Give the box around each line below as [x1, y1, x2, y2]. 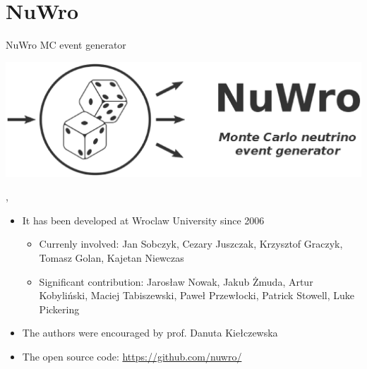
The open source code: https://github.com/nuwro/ [22, 349, 242, 363]
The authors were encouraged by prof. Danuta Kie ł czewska [22, 325, 278, 340]
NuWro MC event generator [6, 37, 126, 52]
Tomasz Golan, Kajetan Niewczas [39, 250, 184, 265]
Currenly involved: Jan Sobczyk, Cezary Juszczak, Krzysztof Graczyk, [39, 236, 343, 251]
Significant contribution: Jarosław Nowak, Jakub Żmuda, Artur [39, 274, 313, 289]
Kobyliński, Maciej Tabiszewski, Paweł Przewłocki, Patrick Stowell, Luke [39, 288, 355, 303]
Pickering [39, 301, 80, 316]
